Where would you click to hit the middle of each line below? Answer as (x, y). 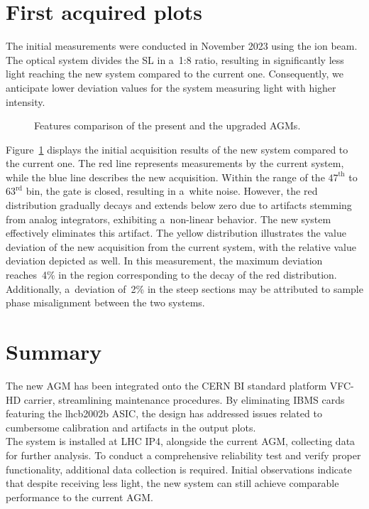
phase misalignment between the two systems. (105, 302)
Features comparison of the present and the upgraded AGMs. (167, 125)
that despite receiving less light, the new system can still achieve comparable (172, 483)
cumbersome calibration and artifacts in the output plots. (131, 427)
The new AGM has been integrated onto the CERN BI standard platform (166, 385)
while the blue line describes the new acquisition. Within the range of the (165, 177)
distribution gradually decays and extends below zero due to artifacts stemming (179, 205)
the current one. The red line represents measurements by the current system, (175, 163)
